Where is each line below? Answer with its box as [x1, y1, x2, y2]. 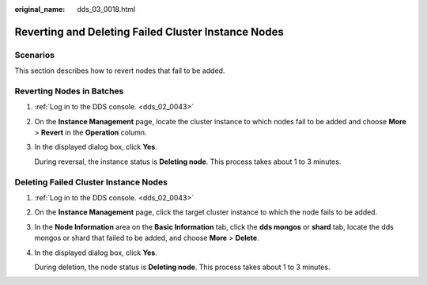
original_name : [14, 5, 66, 13]
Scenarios [14, 49, 55, 60]
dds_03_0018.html [77, 5, 136, 13]
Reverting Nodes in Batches [14, 85, 124, 97]
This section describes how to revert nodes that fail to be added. [14, 66, 225, 75]
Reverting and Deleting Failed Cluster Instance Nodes [14, 25, 284, 39]
